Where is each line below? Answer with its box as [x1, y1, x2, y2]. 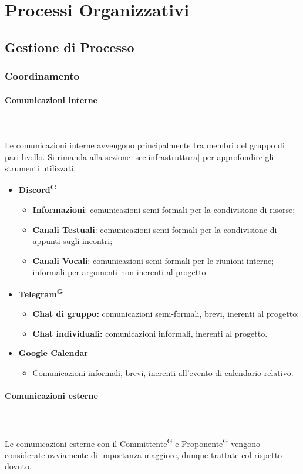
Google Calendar [18, 347, 88, 359]
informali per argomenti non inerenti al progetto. [32, 266, 208, 278]
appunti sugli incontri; [32, 235, 113, 247]
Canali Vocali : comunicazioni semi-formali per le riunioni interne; [32, 254, 274, 266]
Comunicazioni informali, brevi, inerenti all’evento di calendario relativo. [32, 367, 294, 379]
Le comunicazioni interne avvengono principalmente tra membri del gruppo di [5, 138, 285, 151]
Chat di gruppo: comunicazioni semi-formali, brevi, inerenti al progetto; [32, 307, 299, 320]
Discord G [18, 182, 57, 196]
